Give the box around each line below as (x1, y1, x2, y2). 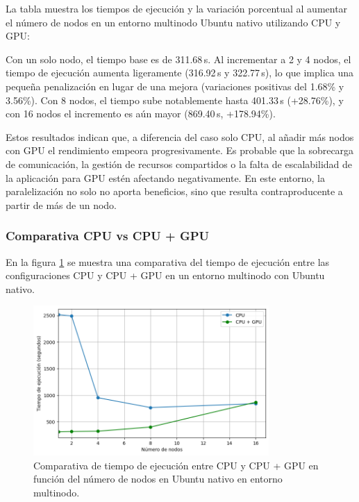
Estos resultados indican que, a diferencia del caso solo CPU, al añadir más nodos (6, 129, 354, 144)
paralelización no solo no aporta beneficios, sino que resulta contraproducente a (6, 184, 343, 199)
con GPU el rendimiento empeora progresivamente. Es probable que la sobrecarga (6, 143, 354, 158)
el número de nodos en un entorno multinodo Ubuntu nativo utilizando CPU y (6, 15, 341, 29)
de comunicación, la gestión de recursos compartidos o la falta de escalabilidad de (6, 156, 353, 171)
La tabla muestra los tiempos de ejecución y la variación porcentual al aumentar (6, 1, 348, 15)
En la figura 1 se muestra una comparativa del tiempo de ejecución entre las (6, 254, 330, 269)
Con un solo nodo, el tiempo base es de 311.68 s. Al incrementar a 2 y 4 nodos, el (6, 51, 351, 66)
